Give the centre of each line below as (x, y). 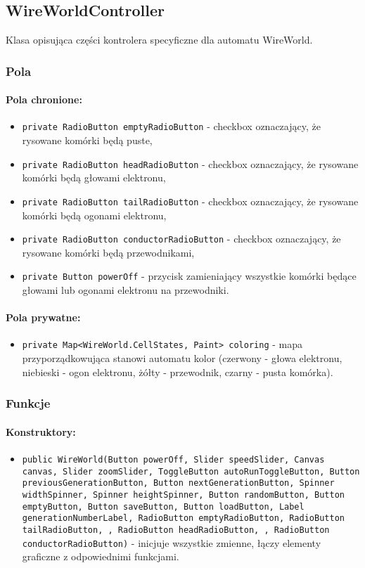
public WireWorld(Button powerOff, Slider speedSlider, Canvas (173, 459)
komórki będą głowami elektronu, (94, 177)
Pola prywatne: (43, 317)
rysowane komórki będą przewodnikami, (108, 252)
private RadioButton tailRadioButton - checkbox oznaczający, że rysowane (190, 201)
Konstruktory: (41, 431)
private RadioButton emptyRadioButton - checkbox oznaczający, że (171, 126)
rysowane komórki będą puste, (87, 140)
